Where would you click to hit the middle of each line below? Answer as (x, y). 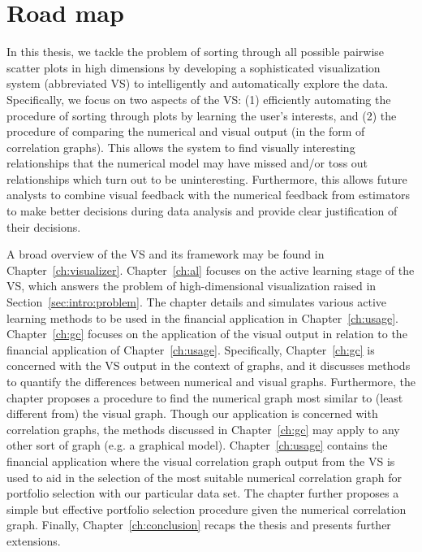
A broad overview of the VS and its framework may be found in (166, 254)
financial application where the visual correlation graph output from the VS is (201, 461)
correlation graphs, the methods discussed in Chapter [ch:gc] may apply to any (203, 429)
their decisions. (44, 226)
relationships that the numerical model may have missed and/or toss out (187, 163)
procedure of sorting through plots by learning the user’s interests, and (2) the (202, 115)
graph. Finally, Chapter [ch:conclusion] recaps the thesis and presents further (199, 525)
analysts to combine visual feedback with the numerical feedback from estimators (209, 195)
